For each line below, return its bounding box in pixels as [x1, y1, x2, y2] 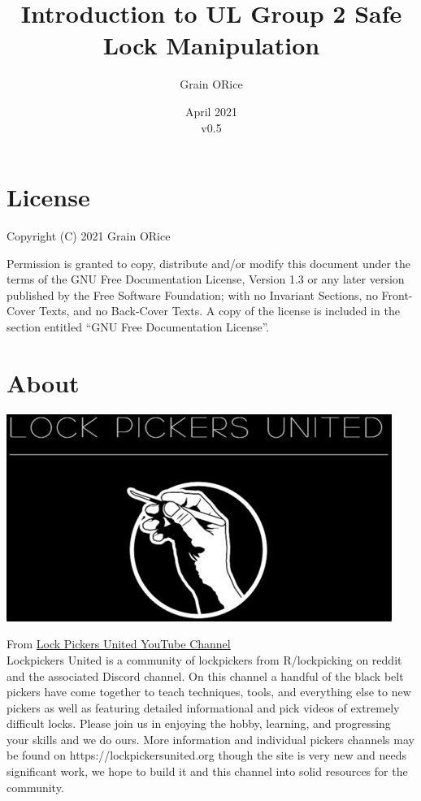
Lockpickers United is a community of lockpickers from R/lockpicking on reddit [7, 651, 402, 668]
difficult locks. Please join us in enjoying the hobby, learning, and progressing [7, 715, 391, 732]
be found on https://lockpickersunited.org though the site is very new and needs [7, 747, 407, 764]
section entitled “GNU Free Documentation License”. [7, 318, 270, 335]
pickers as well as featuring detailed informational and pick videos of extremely [7, 699, 400, 716]
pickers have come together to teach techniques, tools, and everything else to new [7, 683, 411, 700]
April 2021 [184, 102, 238, 119]
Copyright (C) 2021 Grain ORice [7, 227, 171, 245]
